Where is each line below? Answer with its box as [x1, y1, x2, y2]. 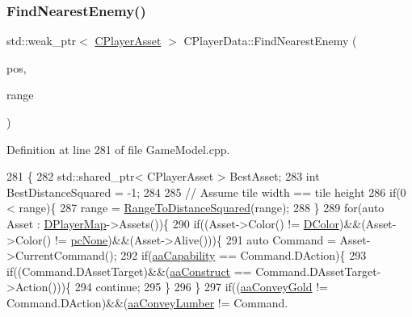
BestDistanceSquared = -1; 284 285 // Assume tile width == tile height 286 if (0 [6, 183, 406, 200]
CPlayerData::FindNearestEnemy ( [183, 32, 357, 49]
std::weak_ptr [6, 32, 77, 49]
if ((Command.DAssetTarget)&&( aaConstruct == [6, 262, 252, 279]
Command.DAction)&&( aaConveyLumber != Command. [6, 294, 288, 311]
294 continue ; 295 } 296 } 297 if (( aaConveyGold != [74, 278, 328, 295]
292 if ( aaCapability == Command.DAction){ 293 [120, 247, 367, 264]
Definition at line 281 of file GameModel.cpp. [6, 140, 230, 157]
